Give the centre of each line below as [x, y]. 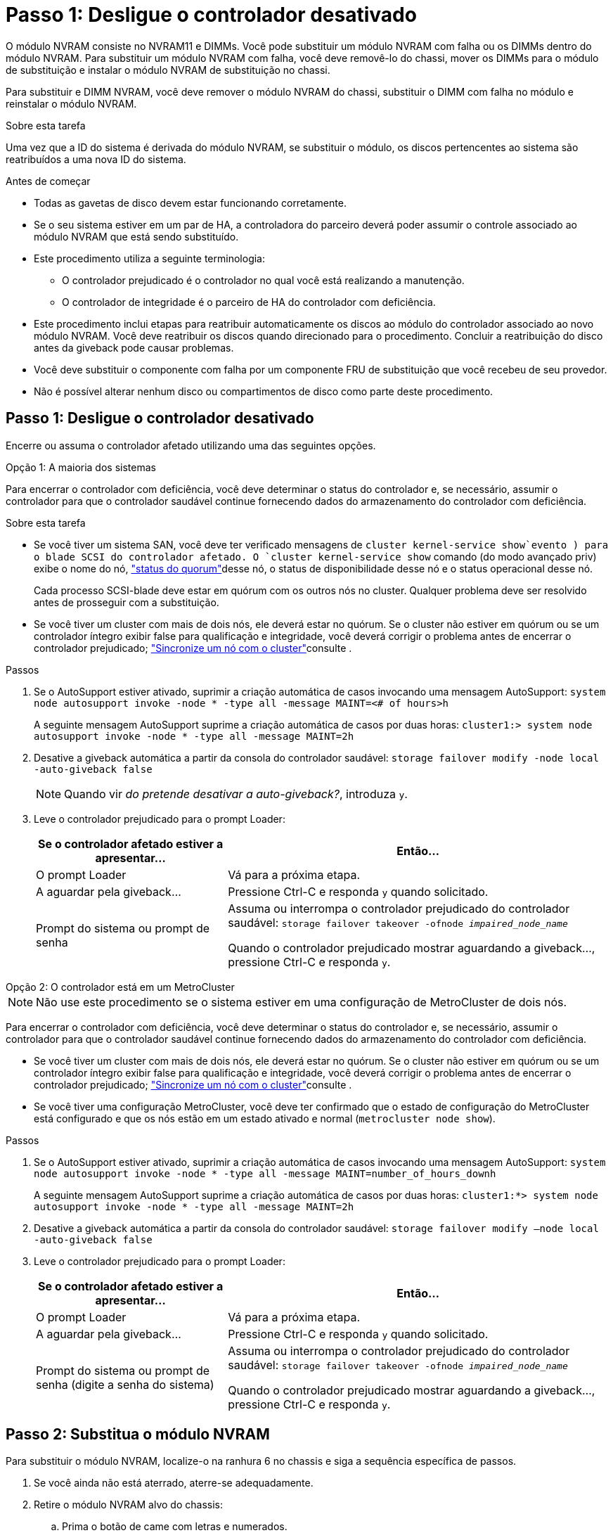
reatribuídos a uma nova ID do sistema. [96, 159]
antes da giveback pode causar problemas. [134, 347]
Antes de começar [48, 181]
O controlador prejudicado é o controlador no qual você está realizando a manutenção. [263, 280]
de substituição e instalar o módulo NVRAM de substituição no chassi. [168, 70]
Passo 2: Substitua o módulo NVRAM [138, 1435]
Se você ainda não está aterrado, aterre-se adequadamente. [174, 1483]
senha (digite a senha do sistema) [125, 1384]
